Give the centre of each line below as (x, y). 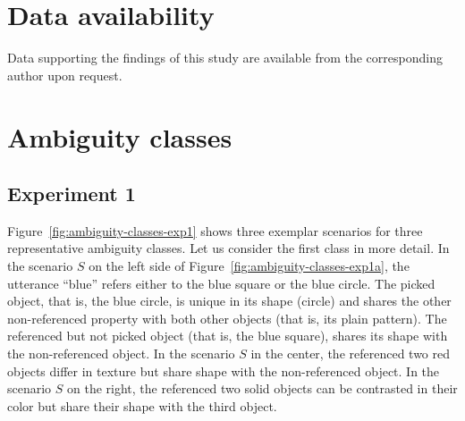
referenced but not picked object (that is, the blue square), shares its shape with (228, 336)
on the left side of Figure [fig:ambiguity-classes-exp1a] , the (249, 266)
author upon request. (65, 75)
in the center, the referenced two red (351, 354)
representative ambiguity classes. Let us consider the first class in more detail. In (228, 248)
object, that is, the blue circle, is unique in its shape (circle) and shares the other (229, 301)
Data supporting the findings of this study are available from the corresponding (225, 58)
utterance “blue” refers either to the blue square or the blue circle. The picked (221, 283)
